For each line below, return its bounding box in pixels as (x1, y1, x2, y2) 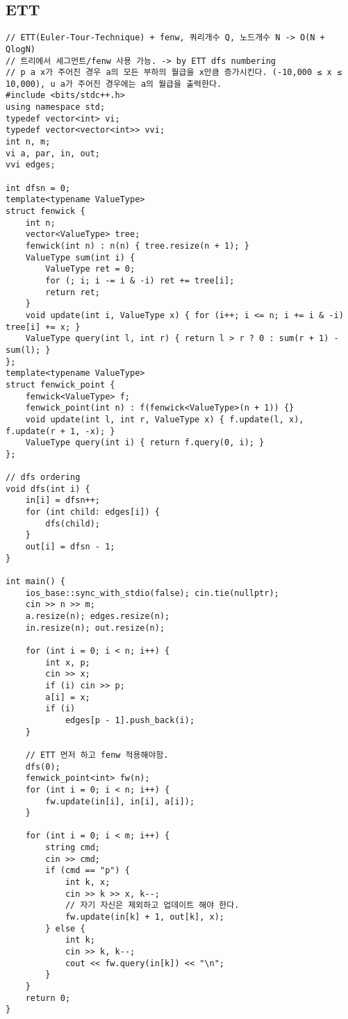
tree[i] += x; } (6, 322, 81, 332)
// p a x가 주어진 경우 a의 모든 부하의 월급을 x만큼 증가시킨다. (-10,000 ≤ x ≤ (6, 67, 342, 78)
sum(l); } (6, 345, 51, 355)
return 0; (25, 993, 71, 1003)
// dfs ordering (6, 472, 81, 483)
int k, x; (65, 877, 110, 888)
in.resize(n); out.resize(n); (25, 622, 165, 633)
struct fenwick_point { (6, 379, 115, 390)
